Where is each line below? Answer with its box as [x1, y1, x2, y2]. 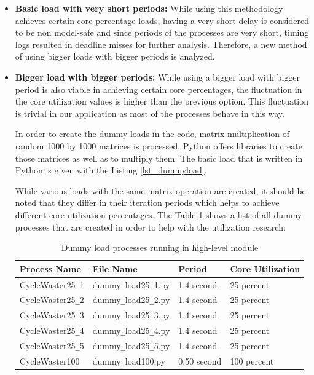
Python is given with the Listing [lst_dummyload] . [15, 164, 207, 176]
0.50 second [178, 355, 222, 368]
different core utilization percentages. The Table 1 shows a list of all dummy [15, 208, 302, 221]
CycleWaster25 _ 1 [19, 278, 84, 291]
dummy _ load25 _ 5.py [92, 339, 170, 352]
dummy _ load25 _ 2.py [92, 293, 170, 306]
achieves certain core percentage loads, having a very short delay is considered [15, 14, 309, 26]
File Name [92, 262, 138, 275]
